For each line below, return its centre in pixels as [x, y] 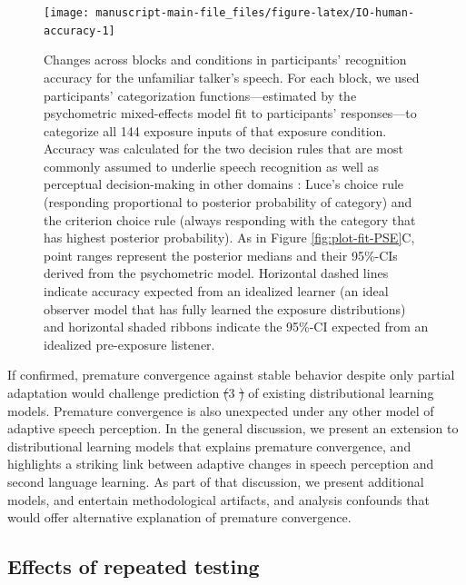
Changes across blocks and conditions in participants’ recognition [225, 59]
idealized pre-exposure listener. [129, 344]
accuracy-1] [79, 30]
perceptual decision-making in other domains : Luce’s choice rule [224, 184]
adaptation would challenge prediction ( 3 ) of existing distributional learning [221, 392]
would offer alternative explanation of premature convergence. [179, 517]
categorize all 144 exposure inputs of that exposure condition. [215, 130]
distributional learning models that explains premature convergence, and [209, 446]
